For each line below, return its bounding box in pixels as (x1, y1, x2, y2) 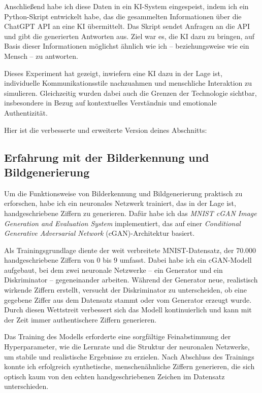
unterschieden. (4, 381, 49, 391)
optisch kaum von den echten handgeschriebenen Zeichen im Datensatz (4, 371, 225, 381)
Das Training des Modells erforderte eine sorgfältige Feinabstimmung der (4, 331, 231, 342)
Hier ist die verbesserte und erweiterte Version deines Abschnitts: (4, 124, 207, 135)
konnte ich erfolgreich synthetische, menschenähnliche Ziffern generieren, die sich (4, 361, 255, 372)
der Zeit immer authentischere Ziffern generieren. (4, 314, 157, 325)
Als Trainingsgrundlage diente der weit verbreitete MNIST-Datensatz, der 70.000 (4, 244, 256, 255)
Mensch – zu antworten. (4, 50, 78, 61)
